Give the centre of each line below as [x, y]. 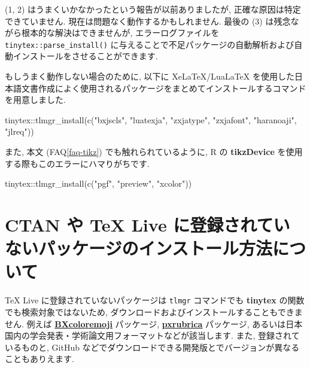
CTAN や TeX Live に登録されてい [148, 224]
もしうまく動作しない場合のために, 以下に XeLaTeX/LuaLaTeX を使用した [150, 76]
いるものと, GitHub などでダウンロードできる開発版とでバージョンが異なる [152, 347]
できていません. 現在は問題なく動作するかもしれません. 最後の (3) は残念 [148, 21]
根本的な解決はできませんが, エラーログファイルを [120, 33]
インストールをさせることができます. [85, 56]
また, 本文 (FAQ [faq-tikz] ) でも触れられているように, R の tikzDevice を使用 [154, 151]
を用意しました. [35, 100]
